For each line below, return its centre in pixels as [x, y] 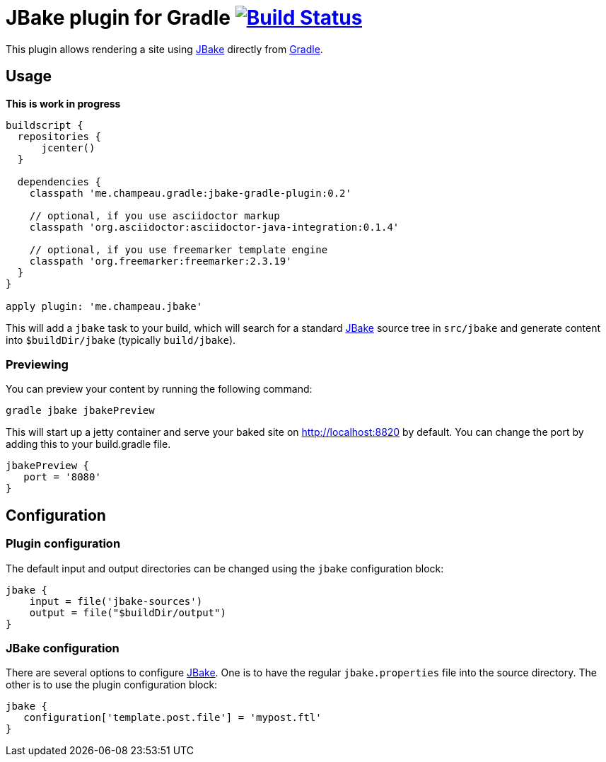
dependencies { [59, 181]
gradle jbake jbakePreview [80, 411]
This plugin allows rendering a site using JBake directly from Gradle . [164, 49]
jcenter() [68, 148]
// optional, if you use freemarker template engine [179, 249]
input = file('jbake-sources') [116, 601]
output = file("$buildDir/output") [128, 612]
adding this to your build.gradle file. [88, 444]
